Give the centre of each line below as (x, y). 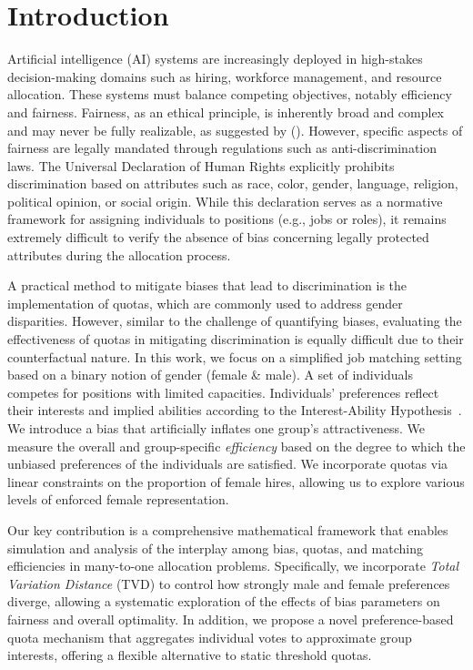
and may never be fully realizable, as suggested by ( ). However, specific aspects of (235, 130)
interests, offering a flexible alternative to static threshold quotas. (190, 655)
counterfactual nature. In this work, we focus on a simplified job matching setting (235, 356)
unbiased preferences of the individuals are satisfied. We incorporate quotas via (228, 464)
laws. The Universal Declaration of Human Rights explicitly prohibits (201, 165)
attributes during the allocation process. (119, 254)
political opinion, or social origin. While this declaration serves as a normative (225, 201)
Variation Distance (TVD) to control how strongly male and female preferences (229, 583)
